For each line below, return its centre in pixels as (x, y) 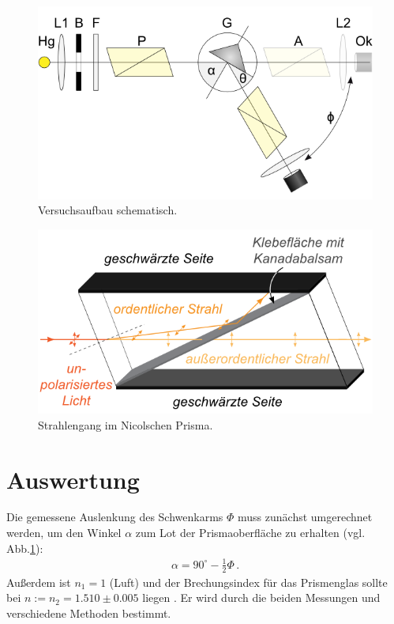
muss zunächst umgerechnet (305, 517)
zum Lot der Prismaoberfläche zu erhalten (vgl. (250, 533)
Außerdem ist (39, 582)
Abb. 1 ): (25, 548)
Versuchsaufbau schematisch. (108, 210)
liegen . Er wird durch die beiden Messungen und (261, 598)
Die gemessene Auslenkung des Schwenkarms (115, 517)
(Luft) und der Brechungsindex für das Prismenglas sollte (248, 582)
